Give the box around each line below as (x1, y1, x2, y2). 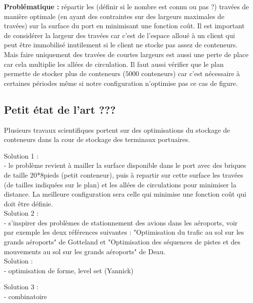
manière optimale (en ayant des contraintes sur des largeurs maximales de (4, 11, 225, 21)
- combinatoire (4, 291, 47, 302)
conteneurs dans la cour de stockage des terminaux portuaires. (4, 134, 190, 144)
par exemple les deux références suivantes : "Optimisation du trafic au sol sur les (4, 227, 244, 237)
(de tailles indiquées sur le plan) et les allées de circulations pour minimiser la (4, 179, 236, 189)
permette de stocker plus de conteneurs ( (4, 68, 126, 79)
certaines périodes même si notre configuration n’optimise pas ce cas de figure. (4, 78, 238, 88)
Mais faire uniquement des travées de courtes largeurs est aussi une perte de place (4, 49, 249, 59)
